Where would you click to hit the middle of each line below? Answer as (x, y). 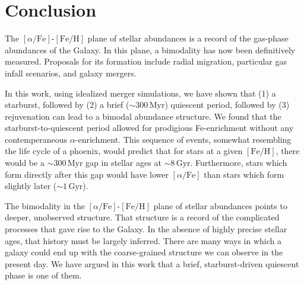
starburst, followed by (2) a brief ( (67, 105)
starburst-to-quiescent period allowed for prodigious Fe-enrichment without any (149, 128)
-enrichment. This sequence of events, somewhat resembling (183, 139)
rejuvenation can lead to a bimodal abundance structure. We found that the (143, 116)
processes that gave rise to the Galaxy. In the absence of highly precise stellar (146, 229)
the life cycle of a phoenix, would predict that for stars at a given (124, 151)
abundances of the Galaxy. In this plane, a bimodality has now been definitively (150, 49)
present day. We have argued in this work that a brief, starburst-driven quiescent (152, 263)
